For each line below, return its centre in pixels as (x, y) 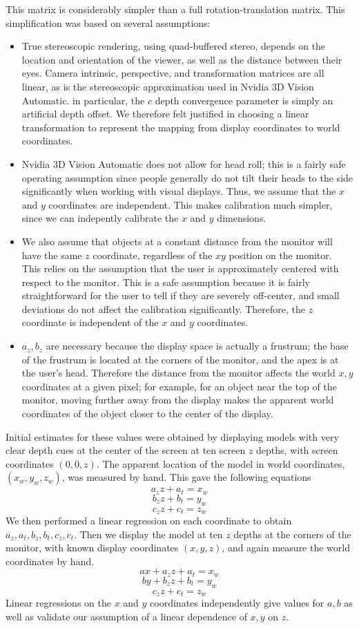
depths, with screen (297, 450)
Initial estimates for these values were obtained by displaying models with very (172, 436)
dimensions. (242, 218)
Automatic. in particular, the (83, 100)
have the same (52, 255)
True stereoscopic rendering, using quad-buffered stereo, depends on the (174, 46)
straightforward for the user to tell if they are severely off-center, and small (181, 295)
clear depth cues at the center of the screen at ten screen (126, 450)
